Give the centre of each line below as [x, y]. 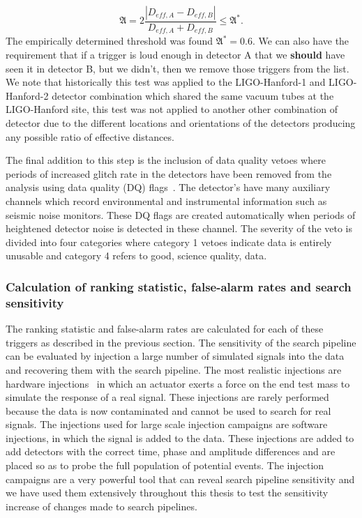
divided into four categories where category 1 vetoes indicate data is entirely [169, 242]
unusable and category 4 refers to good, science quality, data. [136, 256]
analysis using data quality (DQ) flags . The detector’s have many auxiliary [168, 187]
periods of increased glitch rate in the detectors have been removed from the [169, 173]
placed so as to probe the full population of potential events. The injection [165, 465]
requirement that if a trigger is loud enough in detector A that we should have [175, 55]
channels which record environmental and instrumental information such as [166, 201]
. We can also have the [301, 41]
